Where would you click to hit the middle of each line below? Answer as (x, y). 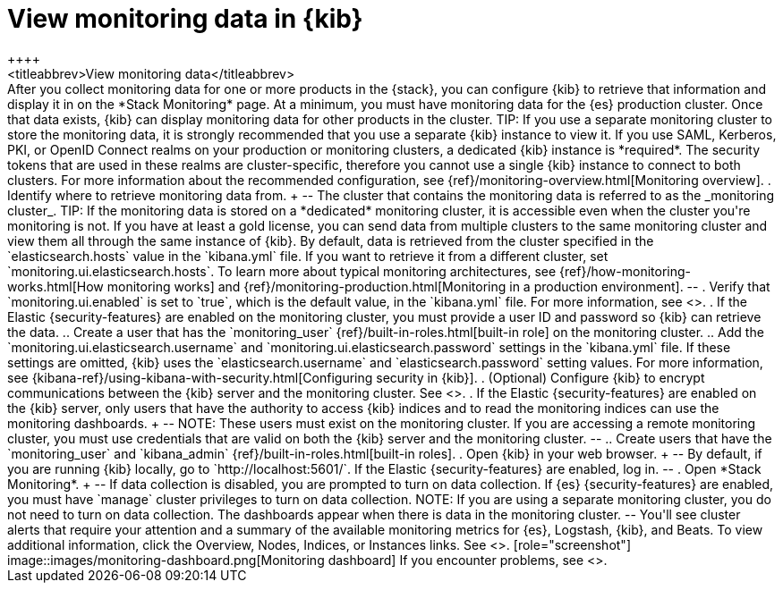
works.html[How (55, 286)
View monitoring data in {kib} (185, 19)
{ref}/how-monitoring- (625, 271)
